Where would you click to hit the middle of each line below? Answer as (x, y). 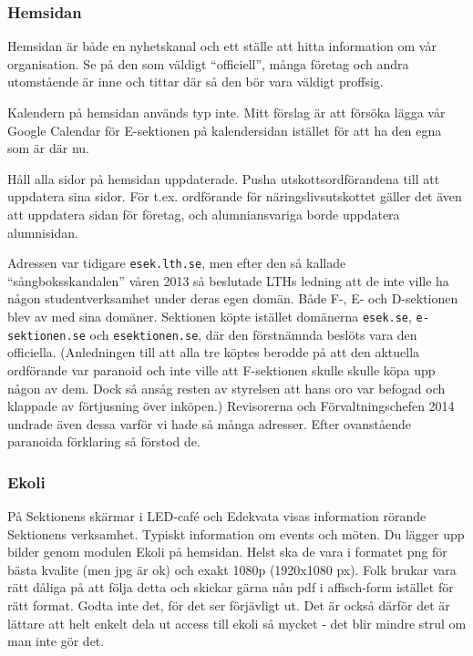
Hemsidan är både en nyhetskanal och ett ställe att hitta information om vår (222, 46)
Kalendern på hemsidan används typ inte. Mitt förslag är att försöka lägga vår (226, 112)
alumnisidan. (43, 232)
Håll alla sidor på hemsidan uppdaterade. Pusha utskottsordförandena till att (224, 178)
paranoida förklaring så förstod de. (104, 441)
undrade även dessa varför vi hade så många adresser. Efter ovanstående (210, 423)
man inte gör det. (56, 641)
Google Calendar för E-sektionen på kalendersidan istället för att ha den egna (225, 130)
